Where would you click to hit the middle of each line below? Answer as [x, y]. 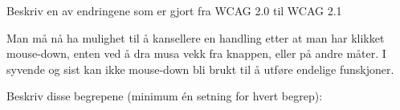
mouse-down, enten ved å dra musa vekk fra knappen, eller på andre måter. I [196, 53]
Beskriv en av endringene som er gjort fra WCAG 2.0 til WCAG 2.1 [174, 10]
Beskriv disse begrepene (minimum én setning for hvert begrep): [165, 96]
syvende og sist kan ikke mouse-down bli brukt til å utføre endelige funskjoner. [200, 69]
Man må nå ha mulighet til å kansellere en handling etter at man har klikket [196, 37]
